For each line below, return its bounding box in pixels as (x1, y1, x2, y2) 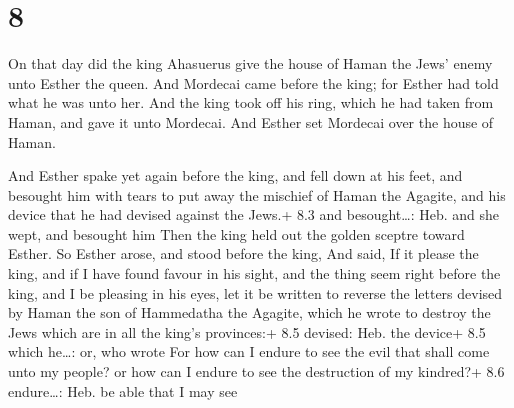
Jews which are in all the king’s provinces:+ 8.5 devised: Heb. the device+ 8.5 (8, 321, 486, 342)
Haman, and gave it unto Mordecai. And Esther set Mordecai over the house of (8, 111, 494, 132)
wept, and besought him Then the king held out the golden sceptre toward (8, 223, 465, 244)
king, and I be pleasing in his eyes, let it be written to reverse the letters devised (8, 282, 503, 303)
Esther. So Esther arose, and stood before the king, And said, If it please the (8, 243, 479, 264)
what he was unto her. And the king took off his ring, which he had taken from (8, 92, 494, 113)
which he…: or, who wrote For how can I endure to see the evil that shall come (8, 341, 490, 362)
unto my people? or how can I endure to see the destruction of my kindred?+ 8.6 (8, 361, 505, 382)
